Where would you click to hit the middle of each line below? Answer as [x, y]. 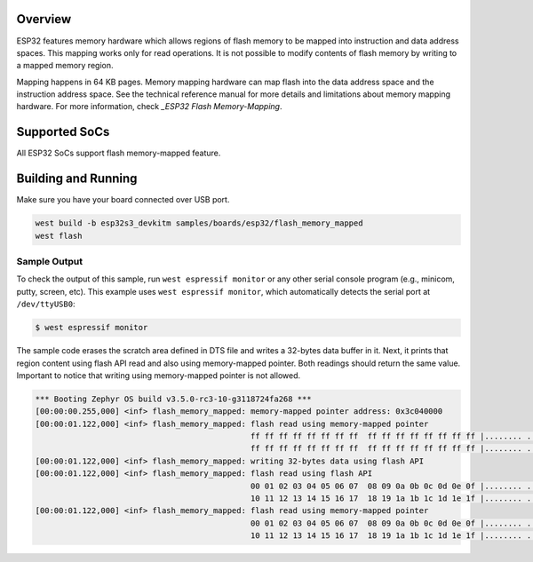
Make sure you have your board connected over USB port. [123, 200]
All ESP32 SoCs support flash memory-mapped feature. [119, 153]
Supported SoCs [63, 132]
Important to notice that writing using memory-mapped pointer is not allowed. [159, 375]
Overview [44, 19]
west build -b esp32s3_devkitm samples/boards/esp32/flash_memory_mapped [199, 223]
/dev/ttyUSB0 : [46, 304]
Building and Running [77, 179]
